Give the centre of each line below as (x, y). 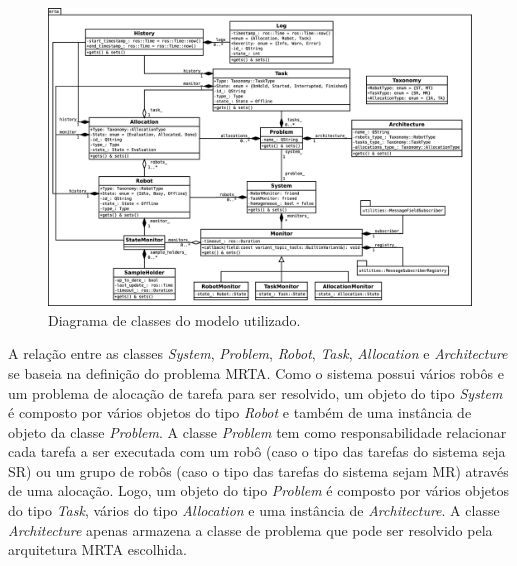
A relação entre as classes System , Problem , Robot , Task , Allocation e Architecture (258, 353)
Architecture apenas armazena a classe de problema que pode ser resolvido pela (250, 529)
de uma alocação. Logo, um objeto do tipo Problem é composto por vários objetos (258, 490)
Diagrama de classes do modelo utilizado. (174, 319)
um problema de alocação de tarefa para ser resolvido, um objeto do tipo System (255, 392)
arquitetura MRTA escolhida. (97, 549)
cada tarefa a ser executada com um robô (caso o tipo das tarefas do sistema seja (257, 451)
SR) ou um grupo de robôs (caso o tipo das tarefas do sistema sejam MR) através (258, 470)
